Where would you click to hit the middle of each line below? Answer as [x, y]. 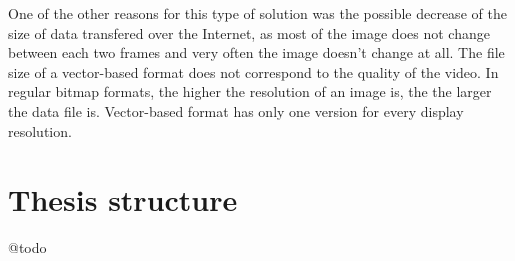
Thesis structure [123, 199]
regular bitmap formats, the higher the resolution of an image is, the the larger [250, 91]
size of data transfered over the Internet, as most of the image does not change [249, 32]
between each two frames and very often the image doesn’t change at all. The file [256, 52]
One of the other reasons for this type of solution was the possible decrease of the [257, 13]
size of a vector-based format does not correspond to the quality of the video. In [253, 71]
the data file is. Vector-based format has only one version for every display [236, 110]
